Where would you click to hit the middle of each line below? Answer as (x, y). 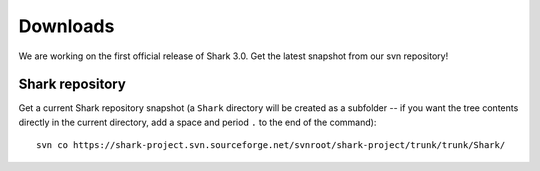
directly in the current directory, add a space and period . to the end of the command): (197, 122)
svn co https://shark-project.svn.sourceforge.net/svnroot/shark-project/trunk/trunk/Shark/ (271, 145)
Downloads (66, 26)
